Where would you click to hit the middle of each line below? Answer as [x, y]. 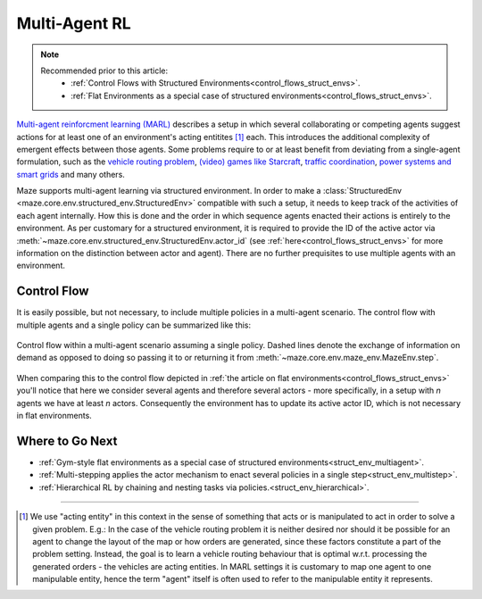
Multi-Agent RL [74, 23]
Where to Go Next [67, 441]
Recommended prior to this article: [104, 71]
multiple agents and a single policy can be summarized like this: [134, 325]
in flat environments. [54, 416]
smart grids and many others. [71, 174]
